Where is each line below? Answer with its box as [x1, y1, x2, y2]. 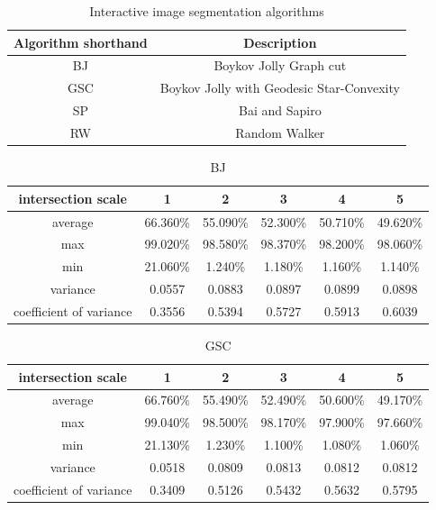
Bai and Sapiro [239, 101, 322, 120]
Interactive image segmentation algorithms [89, 2, 324, 20]
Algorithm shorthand [14, 32, 148, 51]
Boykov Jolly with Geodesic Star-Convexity [159, 78, 400, 97]
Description [243, 32, 317, 51]
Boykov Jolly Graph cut [213, 56, 347, 75]
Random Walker [235, 123, 325, 141]
